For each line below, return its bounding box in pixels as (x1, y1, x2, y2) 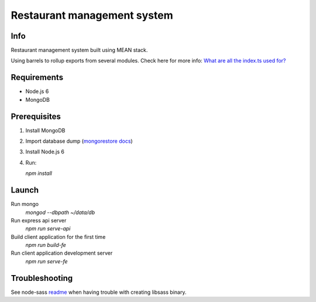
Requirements (11, 73, 64, 83)
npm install (25, 170, 52, 177)
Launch (11, 185, 39, 195)
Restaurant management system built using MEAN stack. (11, 47, 148, 54)
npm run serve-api (25, 225, 71, 232)
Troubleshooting (11, 273, 73, 283)
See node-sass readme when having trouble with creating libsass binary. (11, 289, 187, 296)
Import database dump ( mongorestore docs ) (25, 138, 133, 145)
